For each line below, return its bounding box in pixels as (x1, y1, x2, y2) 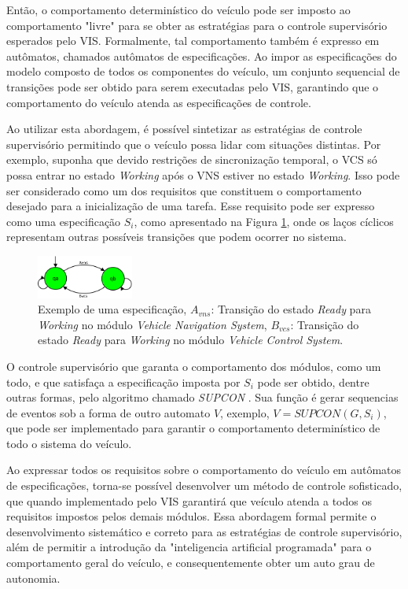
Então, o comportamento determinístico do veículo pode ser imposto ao (6, 2, 351, 17)
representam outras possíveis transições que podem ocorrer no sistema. (6, 228, 347, 245)
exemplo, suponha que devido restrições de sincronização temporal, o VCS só (6, 151, 377, 168)
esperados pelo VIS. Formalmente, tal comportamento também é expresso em (6, 32, 380, 49)
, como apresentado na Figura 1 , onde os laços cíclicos (134, 213, 394, 229)
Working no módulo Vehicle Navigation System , (38, 316, 267, 332)
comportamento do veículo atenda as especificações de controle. (6, 94, 311, 110)
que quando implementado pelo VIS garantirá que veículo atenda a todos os (6, 492, 372, 509)
